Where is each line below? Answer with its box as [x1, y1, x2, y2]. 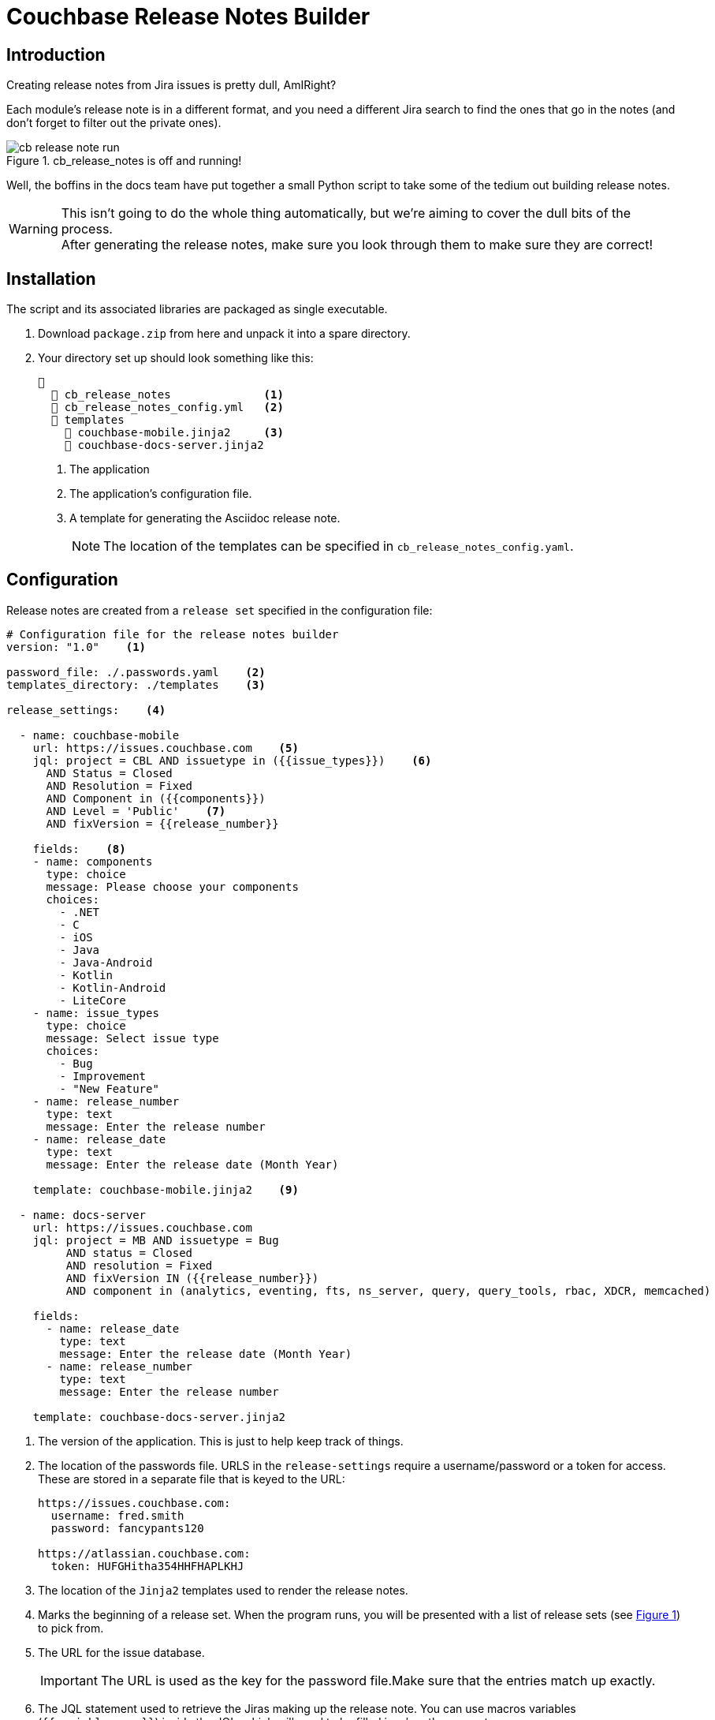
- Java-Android [59, 955, 153, 969]
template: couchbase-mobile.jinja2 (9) [32, 1183, 299, 1196]
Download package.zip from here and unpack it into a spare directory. [38, 327, 411, 341]
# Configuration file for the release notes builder [6, 627, 339, 641]
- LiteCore [59, 993, 126, 1007]
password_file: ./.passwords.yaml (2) [6, 665, 266, 679]
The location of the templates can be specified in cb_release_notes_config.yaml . [103, 538, 574, 555]
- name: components [32, 854, 153, 868]
